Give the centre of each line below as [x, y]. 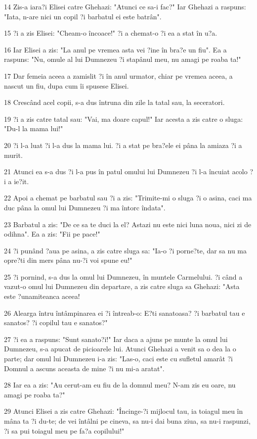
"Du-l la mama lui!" [34, 128]
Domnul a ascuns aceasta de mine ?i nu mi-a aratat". [84, 368]
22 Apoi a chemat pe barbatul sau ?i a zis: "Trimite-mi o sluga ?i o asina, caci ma [128, 198]
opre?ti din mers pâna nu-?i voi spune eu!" [68, 260]
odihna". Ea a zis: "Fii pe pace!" [52, 234]
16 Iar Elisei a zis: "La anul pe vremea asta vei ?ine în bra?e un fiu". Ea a [115, 49]
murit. [13, 155]
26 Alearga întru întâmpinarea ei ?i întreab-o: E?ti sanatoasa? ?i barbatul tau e [125, 313]
